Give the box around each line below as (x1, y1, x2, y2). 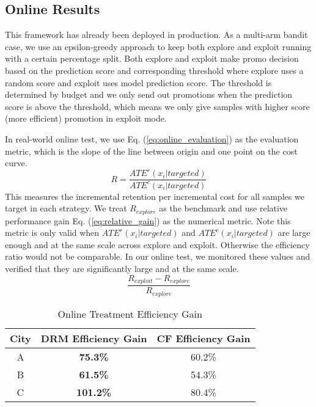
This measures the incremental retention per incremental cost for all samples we (5, 189, 304, 202)
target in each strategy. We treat (5, 202, 127, 215)
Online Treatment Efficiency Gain (57, 306, 202, 321)
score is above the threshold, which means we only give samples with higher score (5, 100, 310, 112)
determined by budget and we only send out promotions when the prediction (5, 88, 293, 101)
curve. (5, 156, 28, 169)
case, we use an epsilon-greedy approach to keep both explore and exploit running (5, 40, 312, 53)
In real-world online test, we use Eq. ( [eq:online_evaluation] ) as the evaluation (5, 132, 299, 145)
